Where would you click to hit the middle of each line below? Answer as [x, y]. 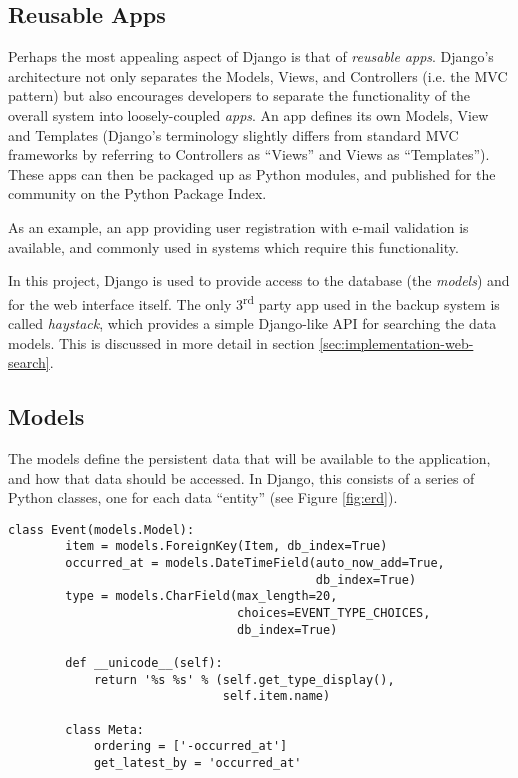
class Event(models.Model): [101, 529]
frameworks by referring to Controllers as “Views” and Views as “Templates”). [249, 154]
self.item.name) [276, 696]
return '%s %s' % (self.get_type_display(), [244, 679]
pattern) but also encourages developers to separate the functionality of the [239, 95]
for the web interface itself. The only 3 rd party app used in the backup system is [254, 302]
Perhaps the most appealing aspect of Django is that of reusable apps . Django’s [251, 56]
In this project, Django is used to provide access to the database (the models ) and [259, 280]
